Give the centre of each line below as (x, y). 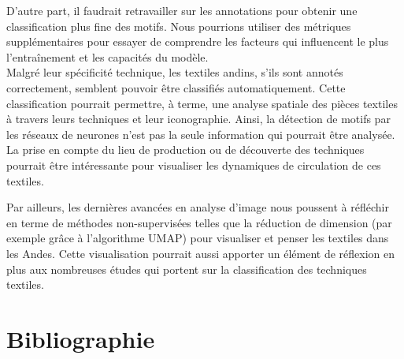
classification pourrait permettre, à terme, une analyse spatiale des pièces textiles (202, 103)
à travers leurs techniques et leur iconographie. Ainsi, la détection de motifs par (198, 119)
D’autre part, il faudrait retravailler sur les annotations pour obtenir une (182, 10)
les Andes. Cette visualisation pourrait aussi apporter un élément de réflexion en (200, 253)
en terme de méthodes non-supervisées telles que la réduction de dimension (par (199, 222)
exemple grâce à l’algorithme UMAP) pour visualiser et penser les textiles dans (198, 238)
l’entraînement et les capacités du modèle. (107, 56)
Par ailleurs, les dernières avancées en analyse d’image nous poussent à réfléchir (198, 207)
